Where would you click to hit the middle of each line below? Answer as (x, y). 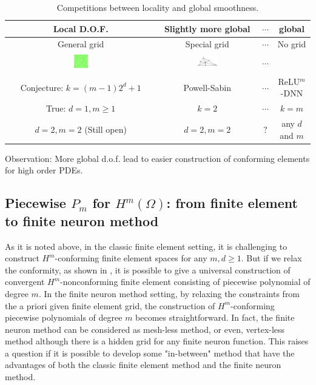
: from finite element (232, 203)
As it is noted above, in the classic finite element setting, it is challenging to (146, 246)
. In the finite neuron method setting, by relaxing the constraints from (169, 293)
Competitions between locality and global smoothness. (158, 7)
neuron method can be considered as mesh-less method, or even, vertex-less (145, 329)
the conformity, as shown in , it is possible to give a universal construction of (148, 269)
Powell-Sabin (207, 87)
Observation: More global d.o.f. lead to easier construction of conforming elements (157, 158)
